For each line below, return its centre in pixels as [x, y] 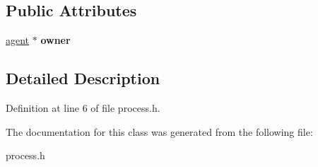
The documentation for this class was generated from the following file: [159, 131]
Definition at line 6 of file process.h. [83, 108]
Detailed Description [83, 78]
